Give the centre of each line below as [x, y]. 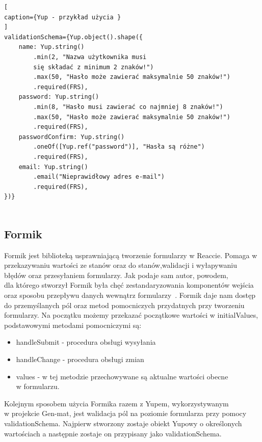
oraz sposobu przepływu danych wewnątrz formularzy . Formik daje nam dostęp [130, 295]
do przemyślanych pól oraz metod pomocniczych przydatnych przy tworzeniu [124, 305]
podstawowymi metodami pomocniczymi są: [73, 325]
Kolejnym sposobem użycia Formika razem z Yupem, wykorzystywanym [116, 403]
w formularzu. [38, 386]
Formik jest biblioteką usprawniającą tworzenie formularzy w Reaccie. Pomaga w [131, 255]
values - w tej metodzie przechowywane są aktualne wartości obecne [122, 376]
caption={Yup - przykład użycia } [63, 17]
